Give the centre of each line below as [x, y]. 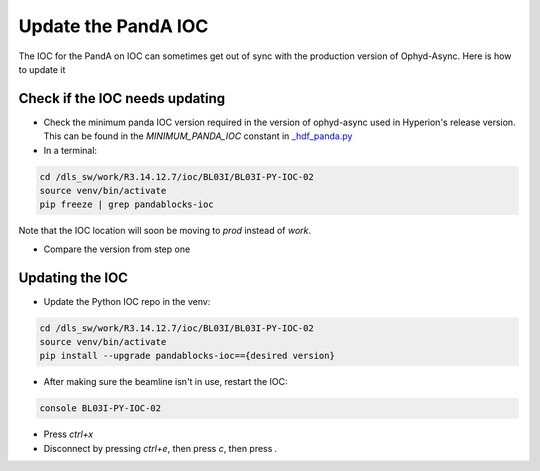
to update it [42, 69]
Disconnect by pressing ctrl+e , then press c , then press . [160, 448]
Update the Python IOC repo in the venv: [127, 301]
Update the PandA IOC [113, 26]
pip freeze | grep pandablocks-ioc [126, 204]
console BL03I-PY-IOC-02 [100, 408]
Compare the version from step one [117, 249]
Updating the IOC [73, 277]
